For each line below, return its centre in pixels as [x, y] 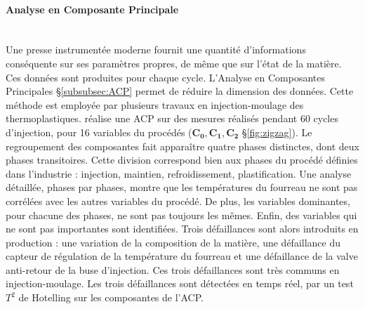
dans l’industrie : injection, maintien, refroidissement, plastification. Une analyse [179, 173]
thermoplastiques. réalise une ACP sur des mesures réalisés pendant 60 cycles [172, 118]
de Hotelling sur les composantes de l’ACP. [111, 297]
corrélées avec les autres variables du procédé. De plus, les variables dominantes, [178, 200]
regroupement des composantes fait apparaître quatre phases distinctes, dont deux [182, 146]
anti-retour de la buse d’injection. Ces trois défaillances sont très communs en [173, 269]
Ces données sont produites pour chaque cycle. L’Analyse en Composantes [165, 77]
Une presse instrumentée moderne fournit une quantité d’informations [156, 50]
